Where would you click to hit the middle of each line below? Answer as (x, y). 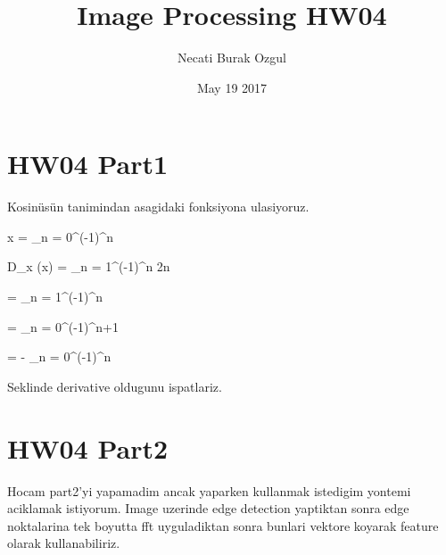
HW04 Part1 (88, 164)
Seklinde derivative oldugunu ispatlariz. (115, 386)
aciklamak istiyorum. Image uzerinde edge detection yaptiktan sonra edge (208, 508)
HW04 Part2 (88, 447)
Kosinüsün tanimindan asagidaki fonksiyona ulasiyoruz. (158, 207)
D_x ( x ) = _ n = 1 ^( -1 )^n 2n (89, 266)
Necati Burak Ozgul (232, 58)
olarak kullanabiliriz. (64, 543)
